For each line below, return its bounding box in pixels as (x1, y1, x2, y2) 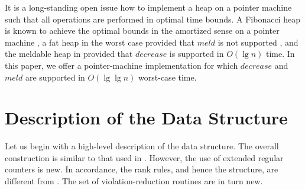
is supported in (169, 47, 224, 60)
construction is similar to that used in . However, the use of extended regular (5, 151, 284, 164)
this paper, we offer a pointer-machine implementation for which (5, 59, 238, 71)
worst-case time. (138, 71, 197, 83)
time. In (266, 47, 295, 60)
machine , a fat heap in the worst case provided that (5, 36, 195, 48)
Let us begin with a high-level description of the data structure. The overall (5, 140, 279, 152)
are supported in (25, 71, 85, 83)
